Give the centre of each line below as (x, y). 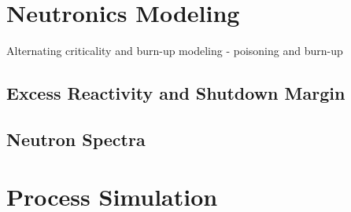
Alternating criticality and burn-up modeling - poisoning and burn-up (175, 51)
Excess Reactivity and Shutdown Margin (176, 93)
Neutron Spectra (76, 139)
